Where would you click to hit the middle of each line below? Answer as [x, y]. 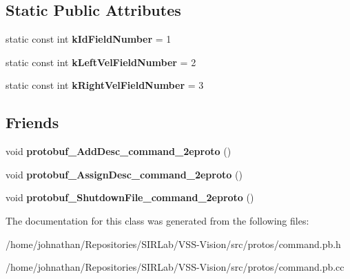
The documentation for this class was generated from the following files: [157, 220]
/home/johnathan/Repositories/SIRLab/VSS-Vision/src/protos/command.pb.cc [175, 267]
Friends [32, 122]
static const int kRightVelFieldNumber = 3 [105, 85]
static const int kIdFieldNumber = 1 [89, 39]
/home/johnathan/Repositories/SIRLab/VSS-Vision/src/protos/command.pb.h [173, 244]
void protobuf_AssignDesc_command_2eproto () [124, 174]
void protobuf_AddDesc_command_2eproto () [119, 151]
